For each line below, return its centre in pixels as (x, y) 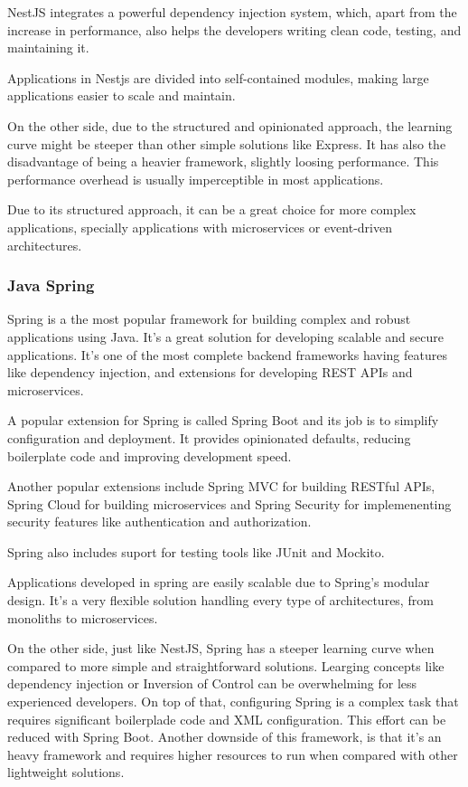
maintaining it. (48, 47)
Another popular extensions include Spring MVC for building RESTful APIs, (221, 486)
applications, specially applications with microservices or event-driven (200, 227)
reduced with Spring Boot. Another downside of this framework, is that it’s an (225, 737)
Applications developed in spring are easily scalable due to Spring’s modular (219, 582)
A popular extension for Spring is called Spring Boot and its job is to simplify (223, 420)
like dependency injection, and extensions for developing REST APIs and (210, 372)
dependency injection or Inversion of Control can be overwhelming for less (212, 683)
